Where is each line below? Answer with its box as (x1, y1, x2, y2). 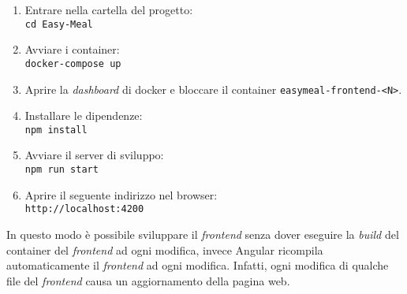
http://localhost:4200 (24, 203, 144, 215)
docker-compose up (24, 58, 121, 69)
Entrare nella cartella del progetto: (24, 2, 193, 17)
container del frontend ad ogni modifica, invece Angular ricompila (6, 241, 323, 258)
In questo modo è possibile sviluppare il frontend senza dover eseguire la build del (6, 225, 399, 242)
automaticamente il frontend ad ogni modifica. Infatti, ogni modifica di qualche (6, 257, 389, 274)
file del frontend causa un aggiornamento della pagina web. (6, 272, 290, 288)
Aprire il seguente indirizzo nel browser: (24, 186, 218, 203)
